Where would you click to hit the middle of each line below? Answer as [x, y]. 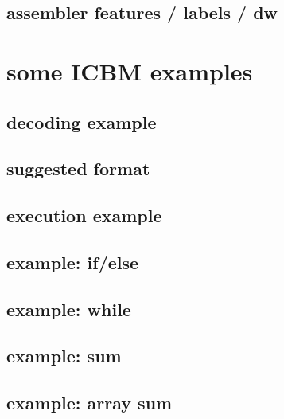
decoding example [82, 121]
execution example [84, 215]
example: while [69, 309]
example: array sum [89, 403]
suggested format [78, 168]
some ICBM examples [130, 70]
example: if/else [73, 262]
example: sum [64, 356]
